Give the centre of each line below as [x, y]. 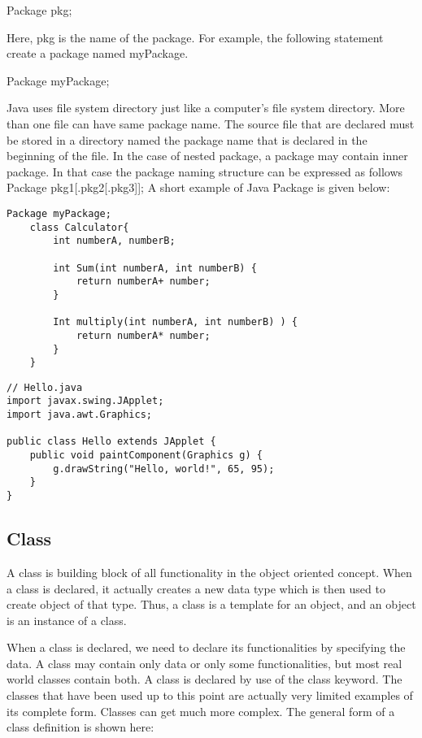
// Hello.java [45, 387]
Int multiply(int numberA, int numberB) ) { [175, 322]
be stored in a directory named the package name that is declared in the [187, 139]
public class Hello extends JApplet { [111, 442]
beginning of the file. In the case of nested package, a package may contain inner [207, 156]
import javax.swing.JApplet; [85, 401]
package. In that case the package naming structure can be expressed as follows [205, 171]
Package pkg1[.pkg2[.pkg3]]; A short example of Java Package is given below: [198, 187]
